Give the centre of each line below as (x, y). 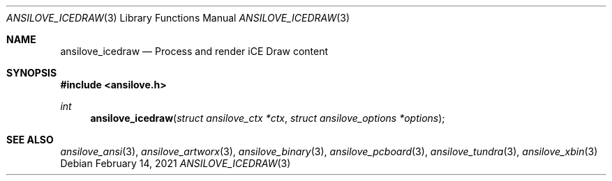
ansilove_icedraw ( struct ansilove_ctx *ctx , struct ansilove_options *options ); (268, 118)
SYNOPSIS (32, 73)
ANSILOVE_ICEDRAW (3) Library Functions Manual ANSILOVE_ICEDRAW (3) (178, 18)
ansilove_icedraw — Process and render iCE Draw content (194, 51)
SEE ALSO (30, 140)
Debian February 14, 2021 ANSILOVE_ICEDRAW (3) (176, 163)
